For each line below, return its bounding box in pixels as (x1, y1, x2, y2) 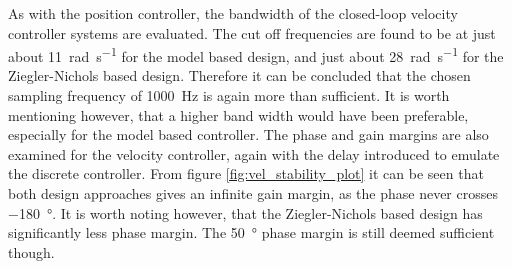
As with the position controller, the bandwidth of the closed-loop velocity (8, 3, 458, 23)
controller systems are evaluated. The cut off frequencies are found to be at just (8, 22, 496, 43)
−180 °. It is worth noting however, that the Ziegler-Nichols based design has (8, 202, 483, 223)
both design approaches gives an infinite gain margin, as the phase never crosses (8, 183, 498, 203)
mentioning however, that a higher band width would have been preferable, (8, 104, 469, 125)
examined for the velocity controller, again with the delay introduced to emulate (8, 143, 500, 164)
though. (8, 241, 55, 262)
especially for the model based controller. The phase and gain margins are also (8, 124, 489, 145)
